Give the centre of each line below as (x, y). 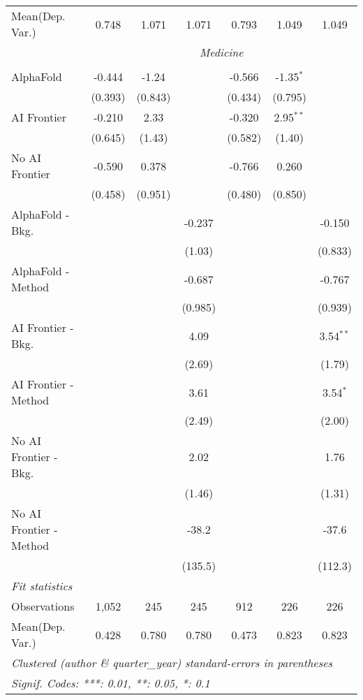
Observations (43, 606)
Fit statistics (42, 586)
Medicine (221, 52)
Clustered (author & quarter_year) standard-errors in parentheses (172, 663)
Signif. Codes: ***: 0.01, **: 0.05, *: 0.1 (111, 683)
